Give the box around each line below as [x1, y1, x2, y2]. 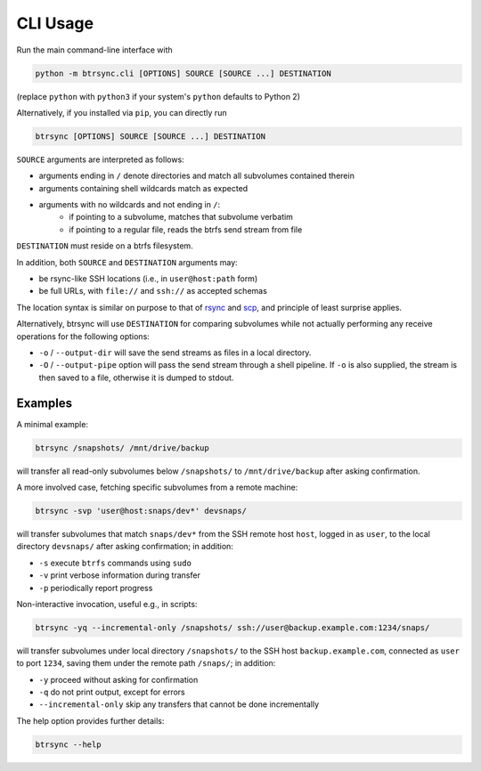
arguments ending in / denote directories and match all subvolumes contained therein [38, 170, 355, 182]
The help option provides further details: [16, 715, 165, 726]
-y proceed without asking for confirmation [38, 674, 199, 685]
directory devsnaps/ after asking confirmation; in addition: [16, 541, 233, 552]
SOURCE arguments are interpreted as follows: [16, 154, 184, 165]
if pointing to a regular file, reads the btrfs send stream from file [69, 223, 303, 235]
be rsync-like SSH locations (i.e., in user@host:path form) [38, 273, 258, 284]
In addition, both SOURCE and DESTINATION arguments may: [16, 256, 238, 267]
